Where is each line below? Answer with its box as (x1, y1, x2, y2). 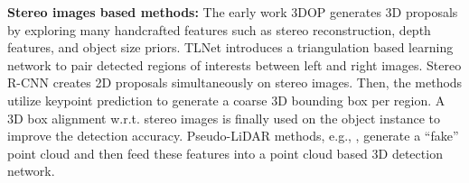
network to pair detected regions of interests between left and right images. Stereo (7, 55, 462, 74)
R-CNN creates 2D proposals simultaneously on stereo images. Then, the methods (7, 73, 463, 92)
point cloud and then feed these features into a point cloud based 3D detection (7, 143, 443, 162)
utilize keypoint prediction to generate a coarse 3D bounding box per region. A (7, 90, 446, 109)
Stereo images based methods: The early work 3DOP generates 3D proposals (7, 3, 458, 21)
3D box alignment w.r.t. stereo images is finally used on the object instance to (7, 108, 440, 127)
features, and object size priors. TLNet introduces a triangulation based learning (7, 38, 454, 57)
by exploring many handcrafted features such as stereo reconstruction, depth (7, 20, 431, 39)
